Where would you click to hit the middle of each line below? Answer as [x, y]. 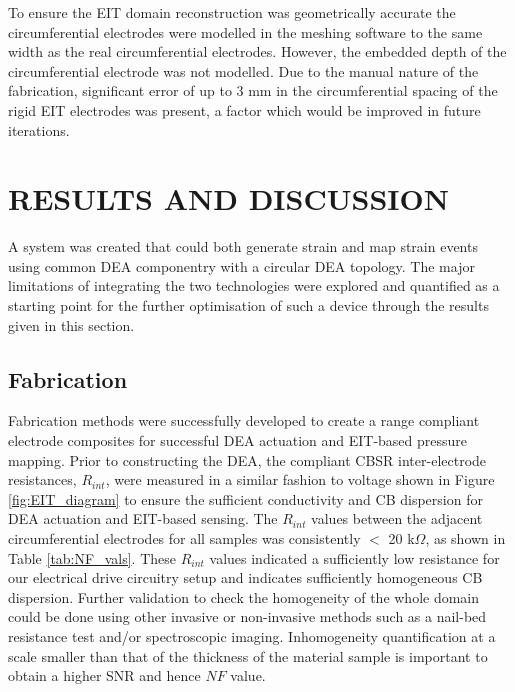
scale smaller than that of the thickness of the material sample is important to [248, 655]
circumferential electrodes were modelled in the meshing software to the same [245, 31]
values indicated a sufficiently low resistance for [354, 557]
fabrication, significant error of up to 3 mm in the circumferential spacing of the [253, 90]
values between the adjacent [397, 518]
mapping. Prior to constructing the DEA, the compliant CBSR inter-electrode [247, 459]
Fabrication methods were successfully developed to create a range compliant [244, 420]
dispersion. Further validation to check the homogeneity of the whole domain [244, 596]
